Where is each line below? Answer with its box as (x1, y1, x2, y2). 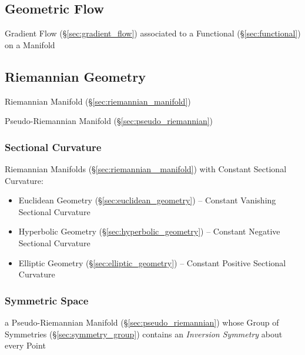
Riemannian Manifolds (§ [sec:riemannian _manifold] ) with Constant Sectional (5, 163, 287, 175)
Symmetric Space (5, 293, 89, 307)
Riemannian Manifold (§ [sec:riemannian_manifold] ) (5, 95, 191, 107)
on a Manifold (5, 38, 55, 51)
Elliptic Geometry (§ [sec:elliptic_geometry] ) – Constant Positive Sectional (18, 256, 286, 269)
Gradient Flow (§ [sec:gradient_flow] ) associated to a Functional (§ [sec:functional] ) (5, 27, 301, 39)
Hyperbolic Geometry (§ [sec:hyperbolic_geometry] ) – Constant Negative (18, 225, 280, 237)
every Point (5, 339, 46, 351)
